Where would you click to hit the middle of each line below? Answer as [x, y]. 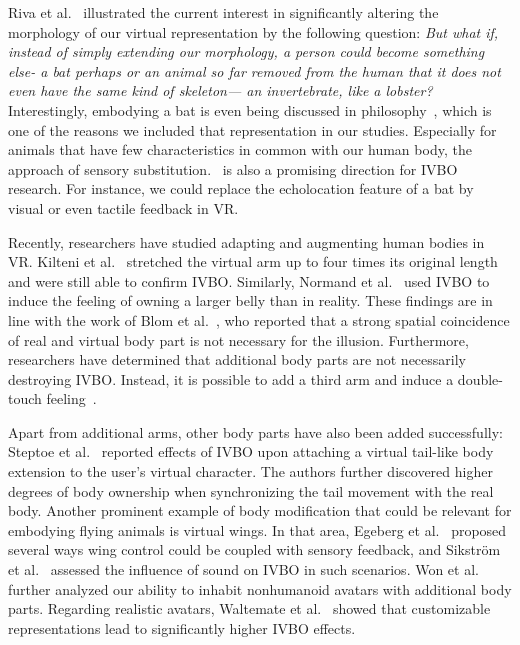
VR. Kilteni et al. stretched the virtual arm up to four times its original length [253, 261]
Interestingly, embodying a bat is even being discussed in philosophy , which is [250, 109]
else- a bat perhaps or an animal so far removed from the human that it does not [254, 70]
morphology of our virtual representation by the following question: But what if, [253, 31]
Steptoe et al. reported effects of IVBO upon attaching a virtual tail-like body [251, 451]
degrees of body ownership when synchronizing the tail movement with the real [251, 490]
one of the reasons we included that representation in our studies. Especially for [252, 129]
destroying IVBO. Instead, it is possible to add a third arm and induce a [231, 378]
